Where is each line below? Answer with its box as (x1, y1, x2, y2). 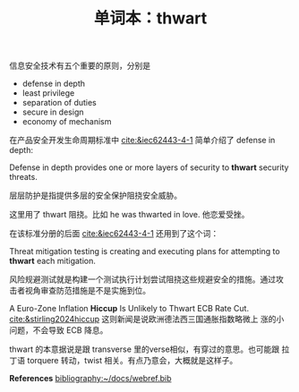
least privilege (21, 88, 75, 98)
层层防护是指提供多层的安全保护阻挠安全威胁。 (9, 190, 182, 201)
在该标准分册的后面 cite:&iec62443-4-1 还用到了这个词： (9, 228, 219, 239)
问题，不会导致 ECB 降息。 (9, 325, 108, 336)
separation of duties (21, 98, 97, 108)
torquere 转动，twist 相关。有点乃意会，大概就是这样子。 (26, 355, 238, 366)
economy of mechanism (21, 116, 112, 127)
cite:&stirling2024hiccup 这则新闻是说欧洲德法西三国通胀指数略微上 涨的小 (9, 314, 285, 325)
